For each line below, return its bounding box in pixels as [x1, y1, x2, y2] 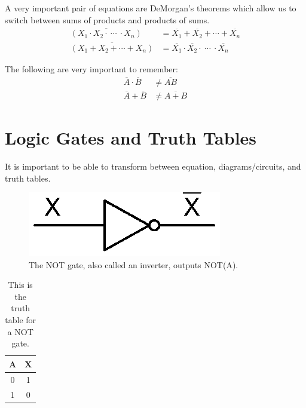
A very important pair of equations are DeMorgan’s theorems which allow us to [5, 2, 296, 14]
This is [8, 278, 33, 291]
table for [5, 314, 36, 326]
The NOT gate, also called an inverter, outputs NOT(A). [29, 258, 238, 271]
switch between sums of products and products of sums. [5, 13, 210, 26]
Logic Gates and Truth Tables [5, 125, 257, 149]
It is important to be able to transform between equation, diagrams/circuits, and [5, 159, 301, 172]
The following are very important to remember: [5, 62, 178, 75]
